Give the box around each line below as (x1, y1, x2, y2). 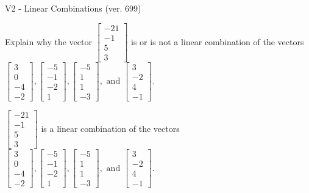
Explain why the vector (5, 35, 92, 48)
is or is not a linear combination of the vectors (131, 35, 304, 48)
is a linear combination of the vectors (41, 122, 180, 134)
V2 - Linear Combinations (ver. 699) (5, 2, 141, 14)
